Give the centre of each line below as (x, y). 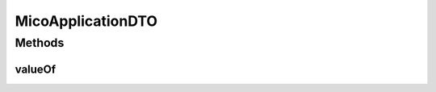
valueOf (36, 69)
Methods (40, 43)
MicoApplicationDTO (86, 21)
